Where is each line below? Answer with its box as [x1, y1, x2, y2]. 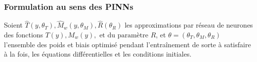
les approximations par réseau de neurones [125, 20, 253, 30]
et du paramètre [99, 32, 148, 39]
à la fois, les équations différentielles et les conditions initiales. [4, 49, 192, 59]
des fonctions [4, 30, 43, 40]
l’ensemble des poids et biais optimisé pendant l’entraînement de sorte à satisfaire [4, 39, 251, 49]
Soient [4, 20, 23, 30]
